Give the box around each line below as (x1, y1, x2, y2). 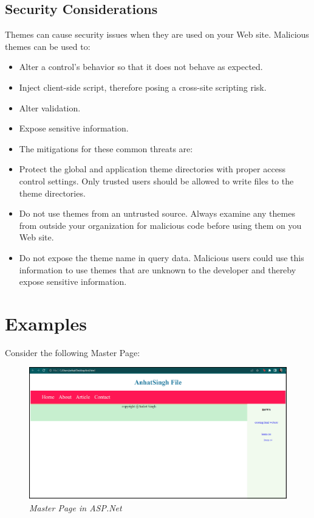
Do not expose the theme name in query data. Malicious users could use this (19, 251, 304, 264)
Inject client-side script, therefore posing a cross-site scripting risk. (19, 80, 267, 93)
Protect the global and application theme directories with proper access (19, 163, 285, 175)
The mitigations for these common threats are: (19, 142, 193, 155)
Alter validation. (19, 101, 81, 114)
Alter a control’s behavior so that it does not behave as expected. (19, 60, 263, 73)
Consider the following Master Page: (5, 346, 140, 359)
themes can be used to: (5, 40, 90, 52)
